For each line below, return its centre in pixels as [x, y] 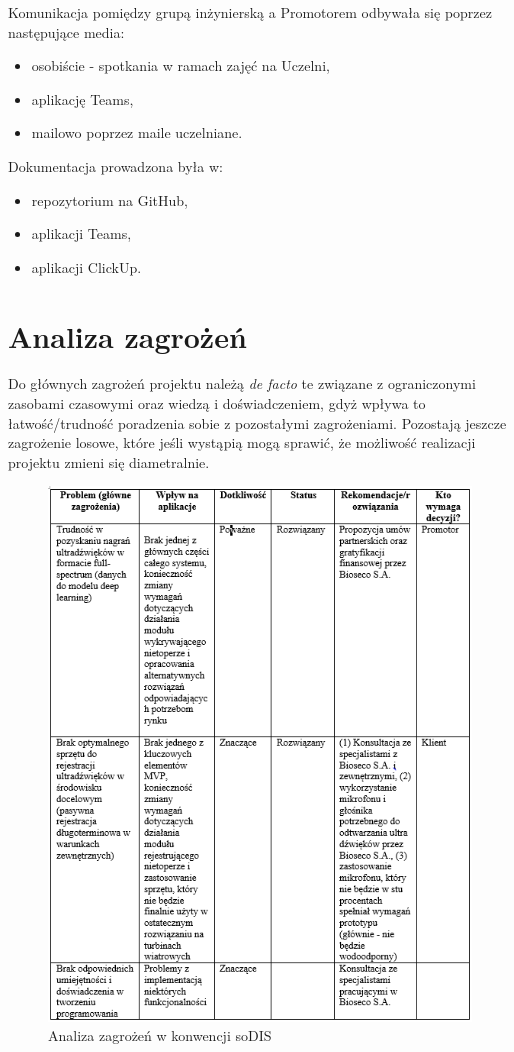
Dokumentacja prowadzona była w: [115, 165]
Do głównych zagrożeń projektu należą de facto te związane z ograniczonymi [242, 383]
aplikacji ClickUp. [86, 266]
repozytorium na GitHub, [109, 199]
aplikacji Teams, [81, 233]
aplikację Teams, [82, 98]
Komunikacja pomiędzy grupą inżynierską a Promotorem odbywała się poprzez [250, 12]
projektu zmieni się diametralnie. [109, 461]
